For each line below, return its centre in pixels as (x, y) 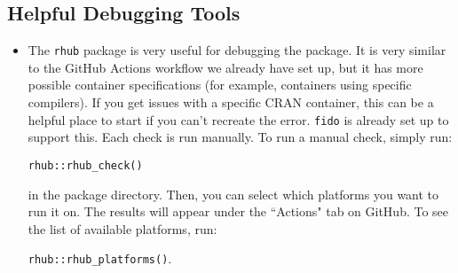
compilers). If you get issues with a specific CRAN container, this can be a (231, 102)
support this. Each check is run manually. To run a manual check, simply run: (240, 137)
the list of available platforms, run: (122, 228)
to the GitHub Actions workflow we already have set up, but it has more (225, 67)
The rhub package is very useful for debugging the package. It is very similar (237, 50)
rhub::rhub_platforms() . (100, 258)
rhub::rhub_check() (85, 165)
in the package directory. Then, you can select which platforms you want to (233, 194)
